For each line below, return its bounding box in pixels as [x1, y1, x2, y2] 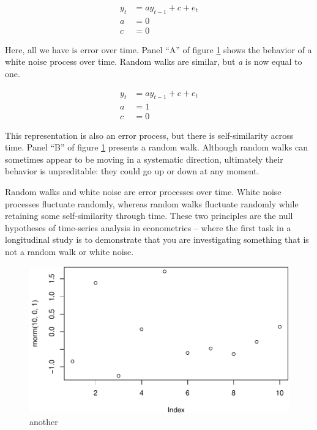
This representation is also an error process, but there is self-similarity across [5, 128, 294, 141]
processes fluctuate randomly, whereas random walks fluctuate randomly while [5, 197, 299, 210]
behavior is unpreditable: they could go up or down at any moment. [5, 165, 259, 177]
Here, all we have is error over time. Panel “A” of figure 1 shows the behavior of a [5, 43, 312, 56]
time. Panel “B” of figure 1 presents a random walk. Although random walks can [5, 141, 308, 154]
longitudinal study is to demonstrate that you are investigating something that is [5, 233, 309, 246]
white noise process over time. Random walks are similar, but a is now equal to [5, 55, 302, 68]
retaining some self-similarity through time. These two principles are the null [5, 209, 293, 222]
